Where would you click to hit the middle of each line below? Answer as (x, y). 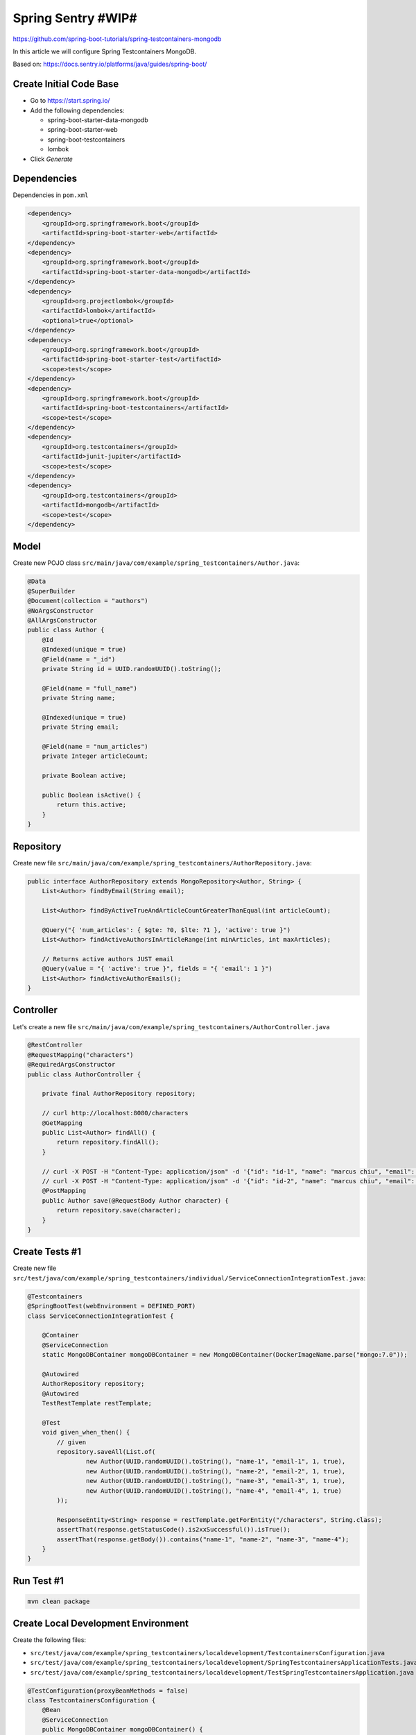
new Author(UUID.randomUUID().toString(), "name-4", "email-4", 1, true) (214, 1491)
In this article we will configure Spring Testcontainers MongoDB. (105, 51)
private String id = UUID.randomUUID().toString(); (132, 669)
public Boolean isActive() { (92, 795)
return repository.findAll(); (108, 1142)
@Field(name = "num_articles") (95, 747)
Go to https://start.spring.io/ (70, 101)
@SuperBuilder (51, 591)
